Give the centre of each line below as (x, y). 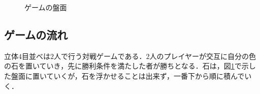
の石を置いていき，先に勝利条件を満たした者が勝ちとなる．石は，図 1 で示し (130, 66)
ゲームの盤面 (46, 7)
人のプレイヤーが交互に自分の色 (203, 56)
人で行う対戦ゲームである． (100, 56)
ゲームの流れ (36, 34)
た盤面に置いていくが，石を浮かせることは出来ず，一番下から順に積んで (124, 75)
